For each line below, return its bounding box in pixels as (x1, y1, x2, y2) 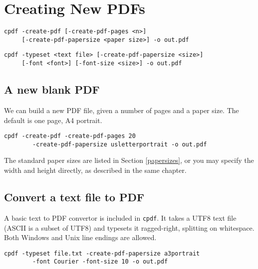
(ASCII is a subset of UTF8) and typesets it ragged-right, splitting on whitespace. (4, 222, 255, 233)
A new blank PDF (4, 82, 100, 97)
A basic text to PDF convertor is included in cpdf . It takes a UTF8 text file (4, 212, 237, 223)
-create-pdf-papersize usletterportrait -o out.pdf (32, 140, 207, 148)
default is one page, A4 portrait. (4, 115, 102, 125)
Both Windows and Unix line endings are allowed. (4, 232, 157, 243)
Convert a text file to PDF (4, 189, 145, 205)
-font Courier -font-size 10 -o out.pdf (32, 258, 168, 266)
